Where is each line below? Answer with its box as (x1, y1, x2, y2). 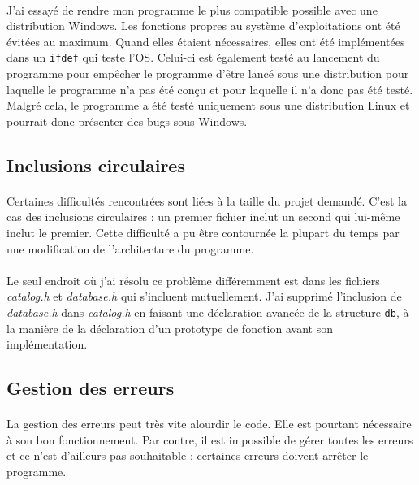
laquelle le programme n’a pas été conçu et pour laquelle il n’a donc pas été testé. (6, 80, 413, 97)
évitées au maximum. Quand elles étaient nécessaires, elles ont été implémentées (6, 32, 405, 50)
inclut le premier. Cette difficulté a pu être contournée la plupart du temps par (6, 223, 400, 240)
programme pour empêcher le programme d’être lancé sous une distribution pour (6, 65, 409, 82)
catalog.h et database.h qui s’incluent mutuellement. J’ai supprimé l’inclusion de (6, 288, 402, 305)
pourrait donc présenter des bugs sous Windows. (6, 112, 248, 129)
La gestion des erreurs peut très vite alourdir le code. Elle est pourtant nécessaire (6, 415, 412, 432)
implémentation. (6, 336, 88, 353)
